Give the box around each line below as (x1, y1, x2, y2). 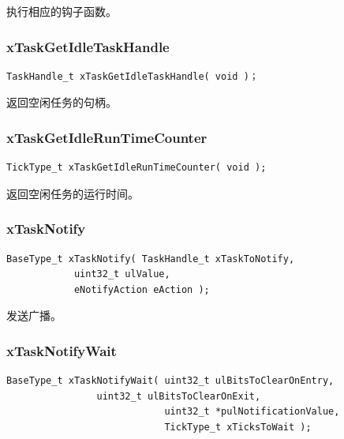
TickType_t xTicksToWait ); (164, 422, 312, 433)
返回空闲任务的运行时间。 (6, 185, 139, 201)
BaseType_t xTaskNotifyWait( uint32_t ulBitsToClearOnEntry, (6, 375, 335, 387)
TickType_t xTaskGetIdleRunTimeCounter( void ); (6, 162, 267, 174)
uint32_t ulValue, (73, 268, 170, 280)
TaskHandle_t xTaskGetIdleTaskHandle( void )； (6, 70, 259, 82)
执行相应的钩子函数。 (6, 3, 117, 19)
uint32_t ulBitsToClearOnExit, (96, 390, 261, 402)
